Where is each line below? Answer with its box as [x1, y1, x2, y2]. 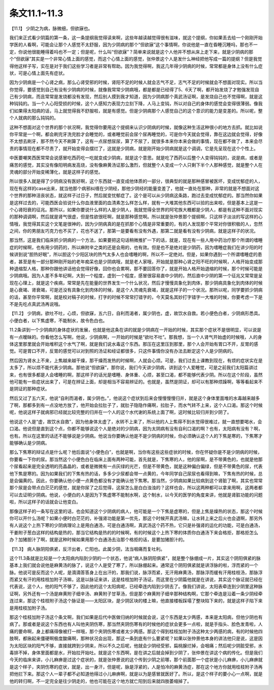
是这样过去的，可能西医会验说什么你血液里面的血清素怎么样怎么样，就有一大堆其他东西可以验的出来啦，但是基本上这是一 [9, 199, 263, 205]
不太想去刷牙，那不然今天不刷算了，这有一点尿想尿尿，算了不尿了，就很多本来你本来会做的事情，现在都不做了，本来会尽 [9, 138, 263, 144]
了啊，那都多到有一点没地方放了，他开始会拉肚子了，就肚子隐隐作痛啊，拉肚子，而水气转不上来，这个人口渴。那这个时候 [9, 402, 263, 408]
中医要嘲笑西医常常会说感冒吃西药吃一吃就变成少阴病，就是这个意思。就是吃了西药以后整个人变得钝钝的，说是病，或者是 [9, 155, 263, 161]
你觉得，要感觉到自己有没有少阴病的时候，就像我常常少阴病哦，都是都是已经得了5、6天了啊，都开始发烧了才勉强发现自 [9, 86, 259, 92]
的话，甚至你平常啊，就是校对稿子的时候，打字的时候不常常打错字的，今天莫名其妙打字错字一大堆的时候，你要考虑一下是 [9, 294, 263, 300]
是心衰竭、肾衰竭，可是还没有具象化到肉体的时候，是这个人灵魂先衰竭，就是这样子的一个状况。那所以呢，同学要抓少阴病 [9, 287, 263, 293]
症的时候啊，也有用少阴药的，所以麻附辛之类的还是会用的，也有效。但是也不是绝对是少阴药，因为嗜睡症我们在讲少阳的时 [9, 244, 263, 250]
